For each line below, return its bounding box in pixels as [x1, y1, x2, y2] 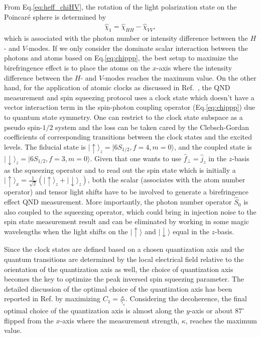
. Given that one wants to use [90, 153, 181, 163]
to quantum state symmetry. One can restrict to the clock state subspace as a [4, 111, 243, 122]
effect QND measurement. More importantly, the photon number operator [4, 196, 232, 207]
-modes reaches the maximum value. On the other [103, 72, 256, 83]
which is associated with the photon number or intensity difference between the [4, 33, 248, 43]
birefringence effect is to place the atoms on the [4, 62, 151, 73]
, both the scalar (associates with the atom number [87, 174, 245, 185]
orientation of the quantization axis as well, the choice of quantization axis [4, 263, 233, 274]
